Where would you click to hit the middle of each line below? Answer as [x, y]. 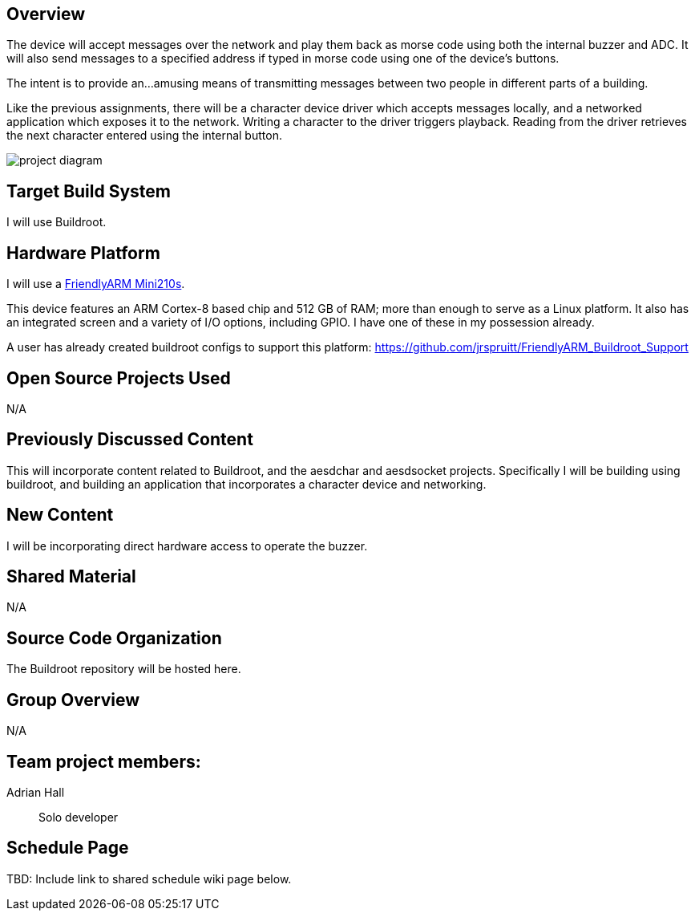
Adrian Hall [36, 793]
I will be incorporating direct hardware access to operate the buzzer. [187, 546]
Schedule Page [68, 848]
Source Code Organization [114, 638]
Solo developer [79, 818]
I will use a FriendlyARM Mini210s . [96, 284]
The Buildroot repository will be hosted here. [124, 669]
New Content [60, 515]
